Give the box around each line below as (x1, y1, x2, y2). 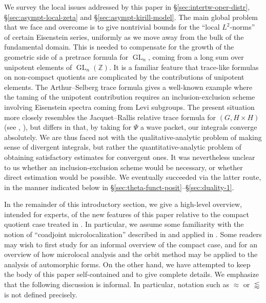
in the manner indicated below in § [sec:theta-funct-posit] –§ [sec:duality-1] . (4, 181, 234, 192)
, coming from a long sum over (148, 51, 244, 62)
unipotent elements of (4, 61, 72, 72)
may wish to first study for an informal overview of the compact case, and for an (4, 239, 257, 249)
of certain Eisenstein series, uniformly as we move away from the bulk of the (4, 31, 244, 42)
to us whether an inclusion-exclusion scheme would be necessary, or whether (4, 161, 243, 172)
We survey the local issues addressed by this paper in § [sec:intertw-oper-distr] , (4, 2, 250, 12)
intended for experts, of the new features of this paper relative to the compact (4, 208, 249, 219)
